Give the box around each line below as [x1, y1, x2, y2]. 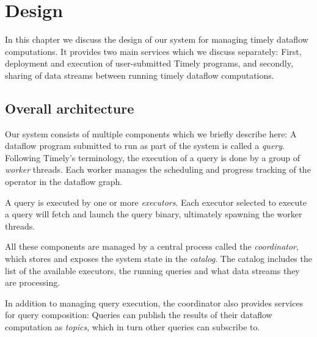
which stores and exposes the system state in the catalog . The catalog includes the [5, 252, 312, 265]
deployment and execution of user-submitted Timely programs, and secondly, [5, 57, 293, 70]
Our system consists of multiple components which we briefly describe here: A [5, 127, 297, 140]
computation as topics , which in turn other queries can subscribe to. [5, 321, 260, 333]
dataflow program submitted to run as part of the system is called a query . [5, 139, 285, 152]
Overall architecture [5, 98, 134, 117]
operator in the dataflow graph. [5, 175, 123, 188]
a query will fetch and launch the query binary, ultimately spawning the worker [5, 208, 302, 220]
